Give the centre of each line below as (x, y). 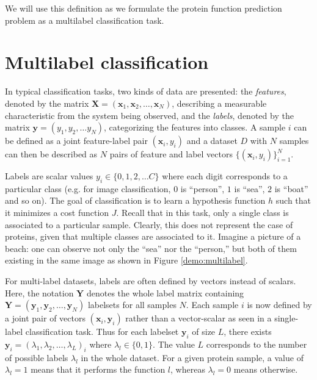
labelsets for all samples (132, 305)
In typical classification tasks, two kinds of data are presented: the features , (146, 91)
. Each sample (212, 305)
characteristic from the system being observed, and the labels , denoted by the (149, 115)
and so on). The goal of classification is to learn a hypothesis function (135, 200)
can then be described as (51, 154)
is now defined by (279, 305)
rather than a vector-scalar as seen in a (199, 318)
